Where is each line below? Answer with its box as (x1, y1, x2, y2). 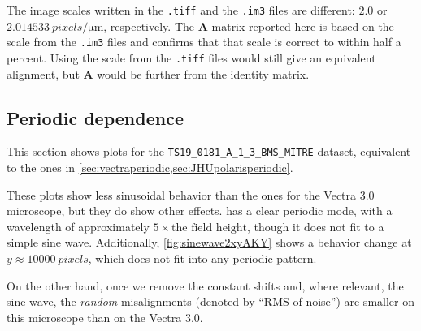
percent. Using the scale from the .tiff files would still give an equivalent (7, 49, 376, 66)
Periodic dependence (7, 105, 184, 130)
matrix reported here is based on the (211, 17, 394, 34)
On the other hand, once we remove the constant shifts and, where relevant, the (7, 277, 404, 294)
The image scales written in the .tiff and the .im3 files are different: (7, 2, 355, 18)
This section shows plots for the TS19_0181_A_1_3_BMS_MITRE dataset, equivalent (7, 143, 411, 160)
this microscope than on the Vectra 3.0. (7, 308, 203, 325)
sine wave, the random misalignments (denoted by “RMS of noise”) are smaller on (7, 293, 414, 310)
